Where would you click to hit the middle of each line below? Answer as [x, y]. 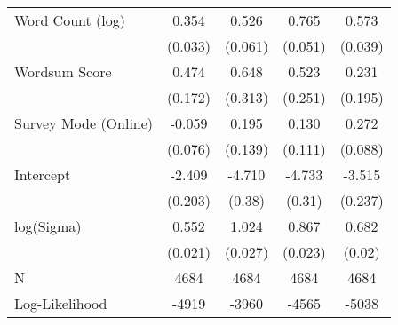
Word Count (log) [70, 20]
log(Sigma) [48, 226]
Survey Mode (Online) [84, 123]
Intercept [43, 174]
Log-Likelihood [61, 303]
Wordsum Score [63, 71]
